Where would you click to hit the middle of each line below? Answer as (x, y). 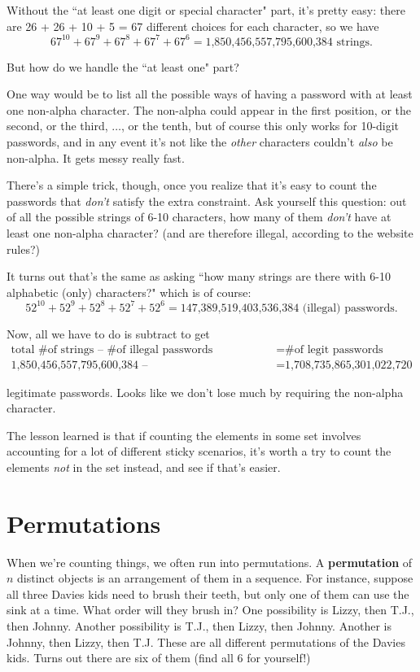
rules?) (23, 249)
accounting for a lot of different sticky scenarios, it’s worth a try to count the (199, 451)
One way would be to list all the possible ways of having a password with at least (210, 94)
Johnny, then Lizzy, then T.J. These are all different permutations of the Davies (206, 641)
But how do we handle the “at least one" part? (123, 66)
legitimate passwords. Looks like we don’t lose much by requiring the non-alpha (205, 392)
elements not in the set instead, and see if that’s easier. (144, 467)
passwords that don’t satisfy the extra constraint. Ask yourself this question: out (207, 201)
